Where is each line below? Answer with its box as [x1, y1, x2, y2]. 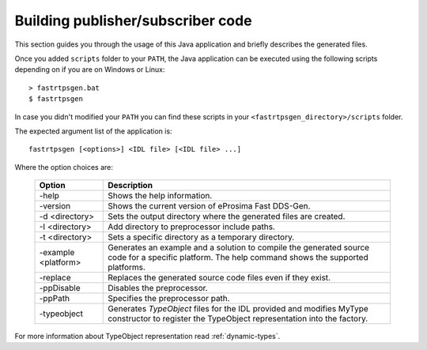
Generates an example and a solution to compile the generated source [108, 242, 370, 253]
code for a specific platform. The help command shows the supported [108, 252, 368, 263]
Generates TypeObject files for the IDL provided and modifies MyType [108, 303, 369, 314]
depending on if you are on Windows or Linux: [14, 65, 165, 74]
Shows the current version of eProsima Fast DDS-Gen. [108, 201, 311, 212]
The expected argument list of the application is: [14, 126, 173, 136]
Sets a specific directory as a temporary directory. [108, 231, 295, 243]
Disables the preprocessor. [108, 283, 209, 294]
